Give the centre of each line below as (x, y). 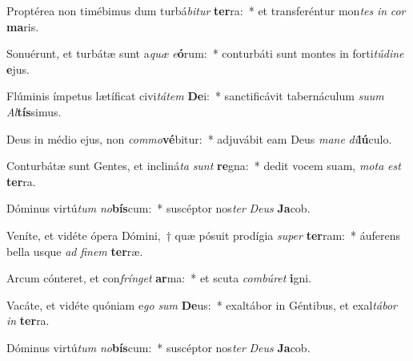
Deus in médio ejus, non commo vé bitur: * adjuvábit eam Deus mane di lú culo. (199, 138)
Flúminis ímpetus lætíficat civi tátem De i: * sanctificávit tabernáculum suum (195, 96)
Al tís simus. (34, 111)
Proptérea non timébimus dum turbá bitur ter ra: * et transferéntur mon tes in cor (206, 10)
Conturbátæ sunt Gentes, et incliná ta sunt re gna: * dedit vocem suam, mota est (204, 166)
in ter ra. (28, 320)
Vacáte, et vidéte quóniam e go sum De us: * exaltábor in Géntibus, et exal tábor (202, 304)
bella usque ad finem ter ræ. (75, 251)
